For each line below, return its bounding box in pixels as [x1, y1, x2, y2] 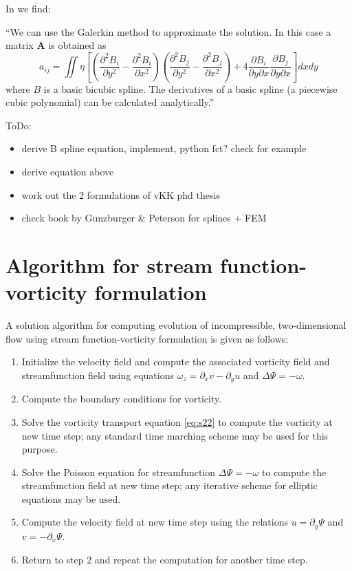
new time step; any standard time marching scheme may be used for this [21, 428, 329, 442]
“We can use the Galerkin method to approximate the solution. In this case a [5, 24, 331, 39]
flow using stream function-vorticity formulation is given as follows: [5, 331, 289, 345]
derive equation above [21, 164, 114, 178]
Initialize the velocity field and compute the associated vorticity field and [21, 354, 330, 369]
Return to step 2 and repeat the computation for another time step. [21, 552, 308, 566]
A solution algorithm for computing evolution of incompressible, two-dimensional [5, 318, 346, 332]
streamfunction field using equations [21, 367, 174, 382]
